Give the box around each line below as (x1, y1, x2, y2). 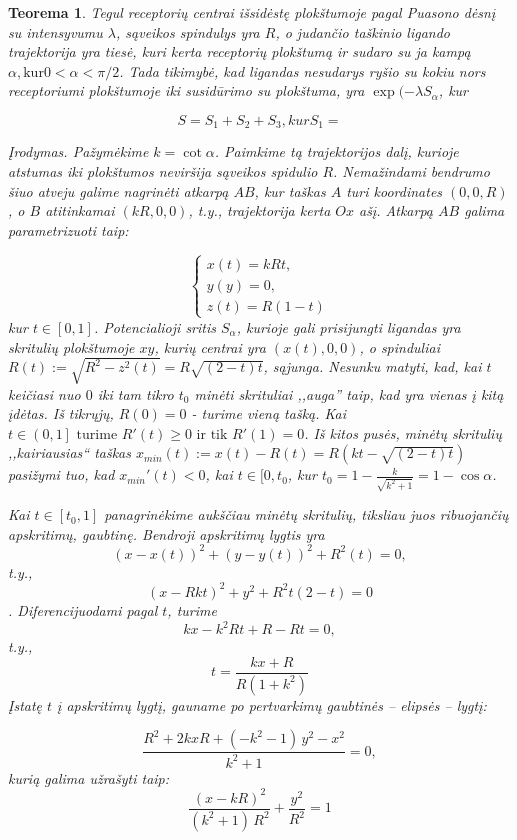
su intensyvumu (8, 21, 103, 42)
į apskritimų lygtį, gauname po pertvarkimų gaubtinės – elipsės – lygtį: (57, 694, 487, 715)
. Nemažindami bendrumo (333, 161, 490, 182)
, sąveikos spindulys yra (116, 21, 260, 42)
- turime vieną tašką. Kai (191, 403, 347, 424)
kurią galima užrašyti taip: (8, 767, 170, 788)
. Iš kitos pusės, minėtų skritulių (304, 422, 502, 443)
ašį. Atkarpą (359, 200, 433, 221)
